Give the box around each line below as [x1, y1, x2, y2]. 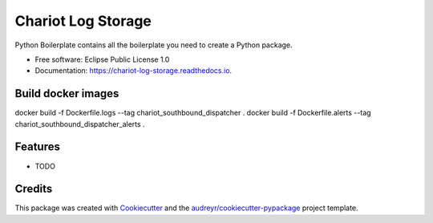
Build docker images [14, 87, 119, 100]
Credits [14, 182, 53, 196]
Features [14, 140, 60, 154]
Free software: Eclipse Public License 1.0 [34, 55, 170, 64]
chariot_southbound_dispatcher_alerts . [14, 119, 145, 128]
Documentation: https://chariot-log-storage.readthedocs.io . [34, 66, 233, 75]
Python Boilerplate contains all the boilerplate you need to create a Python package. [14, 40, 293, 50]
